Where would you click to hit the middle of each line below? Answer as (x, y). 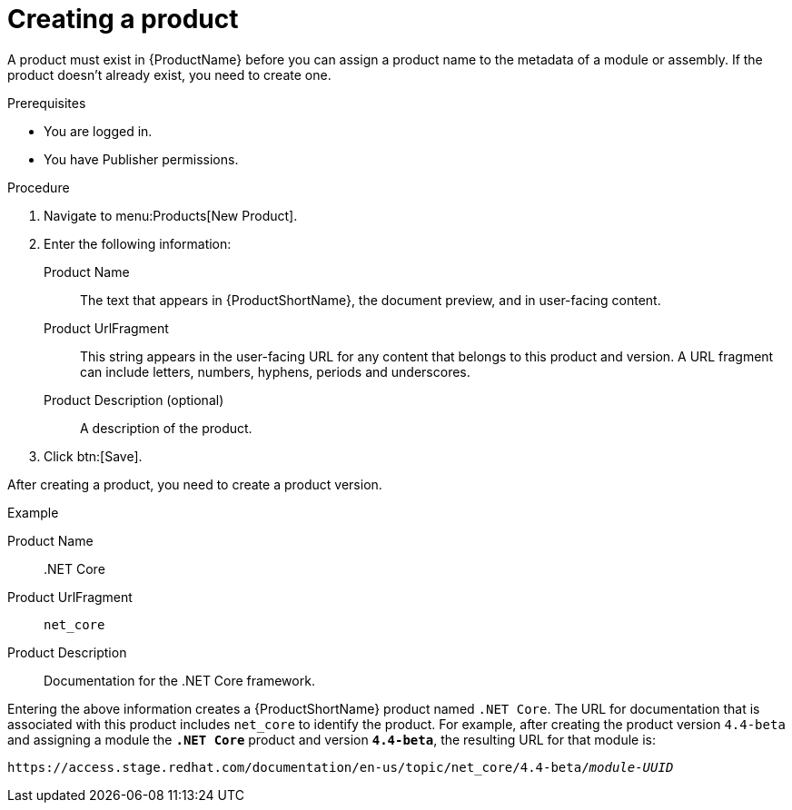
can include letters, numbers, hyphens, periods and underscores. (275, 371)
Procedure (39, 187)
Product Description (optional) (134, 400)
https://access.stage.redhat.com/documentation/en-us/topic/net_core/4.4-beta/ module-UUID (341, 767)
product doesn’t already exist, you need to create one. (169, 74)
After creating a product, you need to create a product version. (195, 484)
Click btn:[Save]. (93, 456)
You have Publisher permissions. (141, 159)
